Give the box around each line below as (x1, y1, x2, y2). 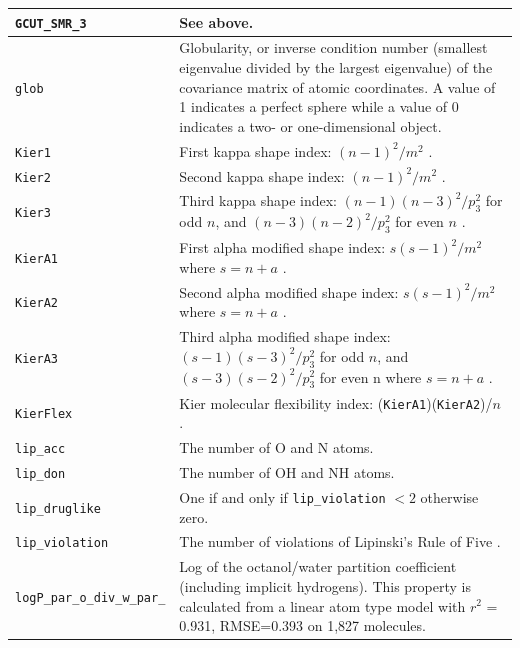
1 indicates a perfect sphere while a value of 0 (179, 96, 459, 117)
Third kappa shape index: (179, 190, 337, 211)
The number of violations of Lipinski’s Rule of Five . (179, 531, 501, 552)
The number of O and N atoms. (179, 437, 374, 458)
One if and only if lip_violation (179, 486, 386, 507)
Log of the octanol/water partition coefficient (179, 556, 457, 577)
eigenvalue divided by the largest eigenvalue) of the (179, 57, 493, 77)
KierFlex (15, 407, 73, 422)
